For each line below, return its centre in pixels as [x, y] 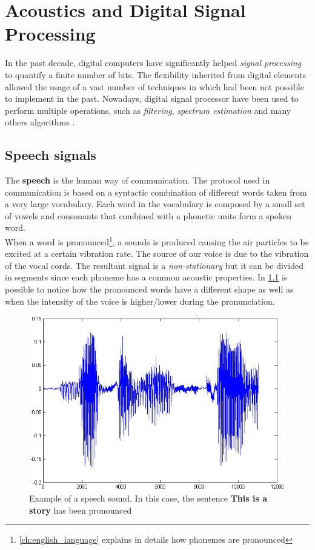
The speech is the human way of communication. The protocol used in [138, 180]
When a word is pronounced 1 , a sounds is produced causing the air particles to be [157, 241]
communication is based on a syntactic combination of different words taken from [156, 192]
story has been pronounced [81, 510]
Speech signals [51, 155]
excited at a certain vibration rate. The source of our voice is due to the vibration [157, 253]
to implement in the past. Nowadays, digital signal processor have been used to [152, 98]
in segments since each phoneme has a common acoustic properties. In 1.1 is [146, 277]
